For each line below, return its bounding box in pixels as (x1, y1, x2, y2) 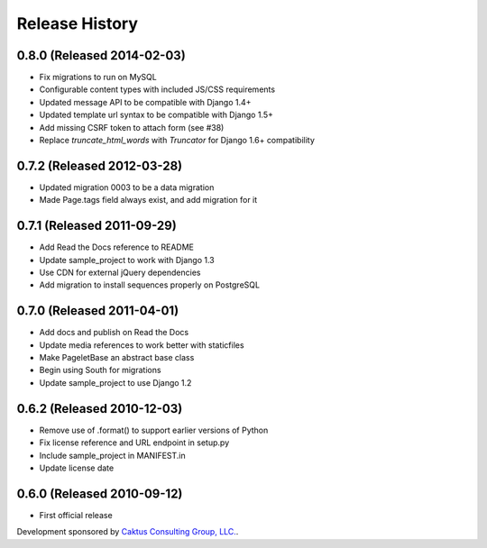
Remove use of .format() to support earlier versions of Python (39, 425, 269, 435)
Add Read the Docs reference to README (39, 242, 194, 252)
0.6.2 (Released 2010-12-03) (16, 401, 183, 416)
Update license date (39, 462, 115, 473)
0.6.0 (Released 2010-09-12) (16, 486, 183, 501)
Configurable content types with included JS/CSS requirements (39, 84, 275, 95)
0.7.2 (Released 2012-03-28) (16, 158, 183, 173)
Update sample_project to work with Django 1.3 (39, 254, 216, 265)
